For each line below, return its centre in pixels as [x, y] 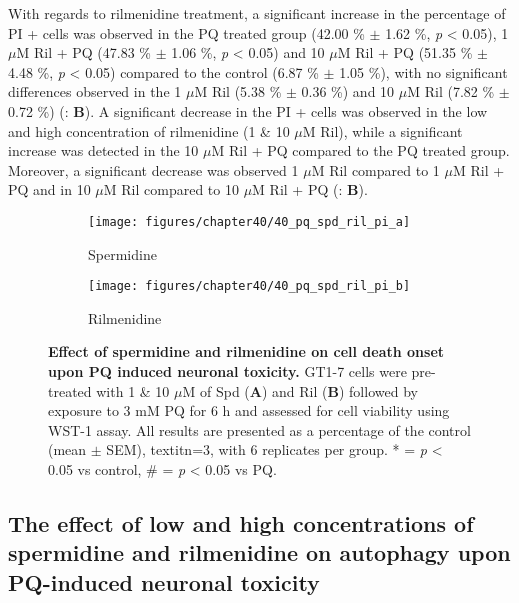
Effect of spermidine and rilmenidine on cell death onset [246, 351]
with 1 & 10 [133, 390]
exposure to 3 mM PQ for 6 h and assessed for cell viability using [249, 410]
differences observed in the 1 [95, 91]
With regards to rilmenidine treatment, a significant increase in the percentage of [257, 13]
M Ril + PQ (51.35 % [405, 52]
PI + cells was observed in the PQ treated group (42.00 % [186, 32]
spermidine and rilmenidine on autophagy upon [259, 552]
